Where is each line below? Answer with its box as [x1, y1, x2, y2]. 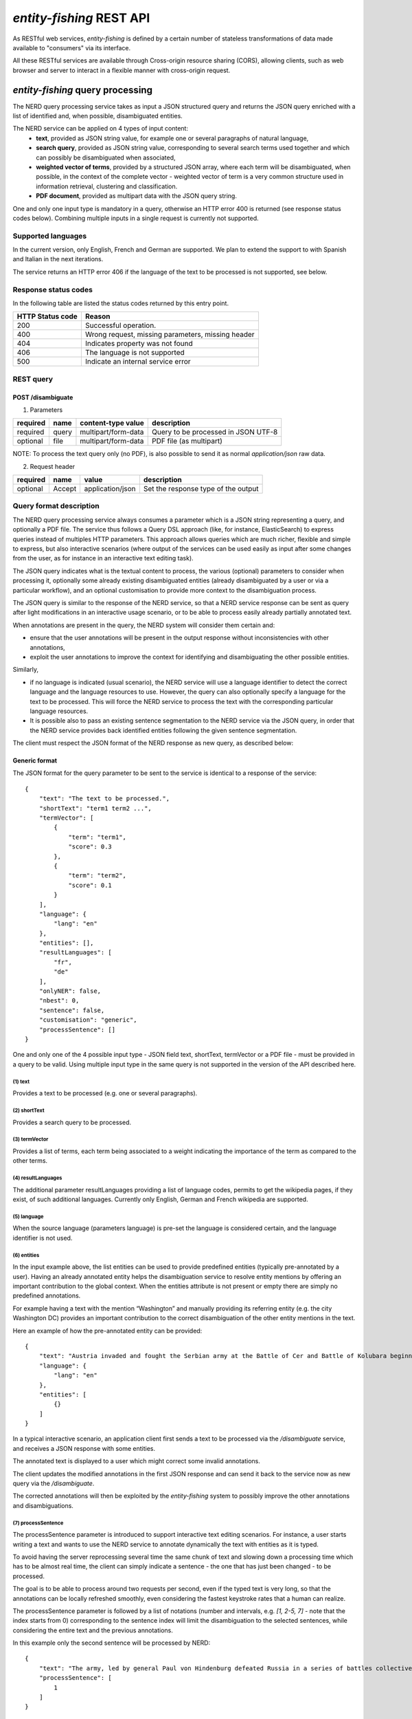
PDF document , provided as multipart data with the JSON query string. [36, 192, 237, 200]
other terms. [12, 1157, 48, 1165]
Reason [84, 311, 111, 321]
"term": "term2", [68, 872, 127, 879]
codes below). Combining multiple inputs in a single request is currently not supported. [12, 214, 259, 222]
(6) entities [12, 1251, 40, 1258]
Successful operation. [84, 320, 157, 330]
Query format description [12, 501, 100, 511]
